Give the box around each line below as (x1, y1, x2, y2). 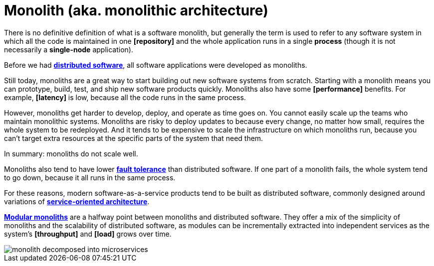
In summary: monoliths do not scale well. (4, 149, 138, 158)
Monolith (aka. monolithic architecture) (4, 2, 268, 19)
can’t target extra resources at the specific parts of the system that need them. (4, 133, 263, 142)
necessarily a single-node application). (4, 45, 133, 54)
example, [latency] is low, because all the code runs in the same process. (4, 93, 246, 102)
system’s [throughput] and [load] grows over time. (4, 229, 172, 238)
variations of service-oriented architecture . (4, 197, 150, 206)
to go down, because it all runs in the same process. (4, 173, 176, 182)
